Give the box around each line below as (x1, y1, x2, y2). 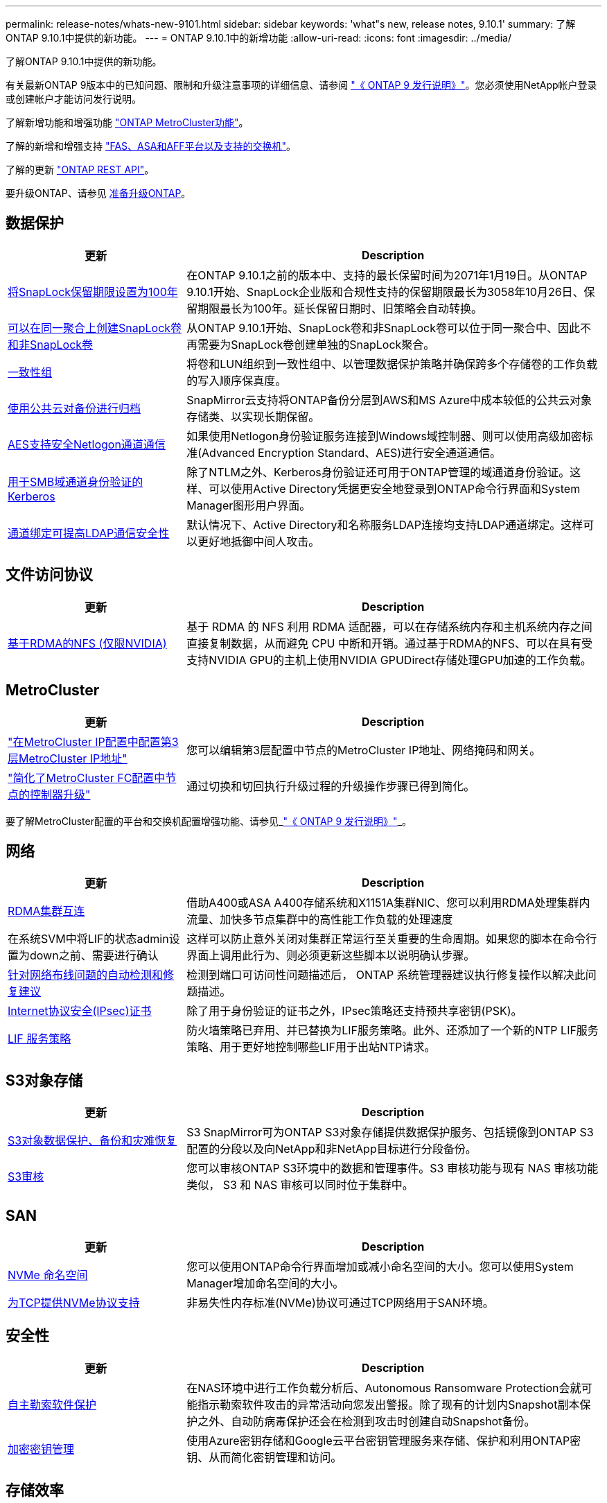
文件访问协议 (6, 566, 93, 584)
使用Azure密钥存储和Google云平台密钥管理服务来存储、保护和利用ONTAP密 (186, 1433, 581, 1448)
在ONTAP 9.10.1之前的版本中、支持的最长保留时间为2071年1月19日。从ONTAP (186, 268, 588, 282)
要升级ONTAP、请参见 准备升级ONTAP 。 (6, 187, 191, 199)
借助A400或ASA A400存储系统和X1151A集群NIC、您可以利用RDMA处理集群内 (186, 896, 590, 910)
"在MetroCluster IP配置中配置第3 (8, 734, 179, 749)
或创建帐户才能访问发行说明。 (6, 93, 141, 105)
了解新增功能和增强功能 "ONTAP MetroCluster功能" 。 (6, 116, 249, 128)
